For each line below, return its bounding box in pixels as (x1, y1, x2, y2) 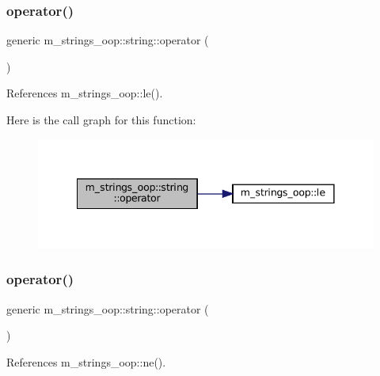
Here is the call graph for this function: (6, 112, 196, 127)
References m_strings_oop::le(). (6, 85, 163, 101)
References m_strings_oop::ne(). (6, 353, 166, 370)
